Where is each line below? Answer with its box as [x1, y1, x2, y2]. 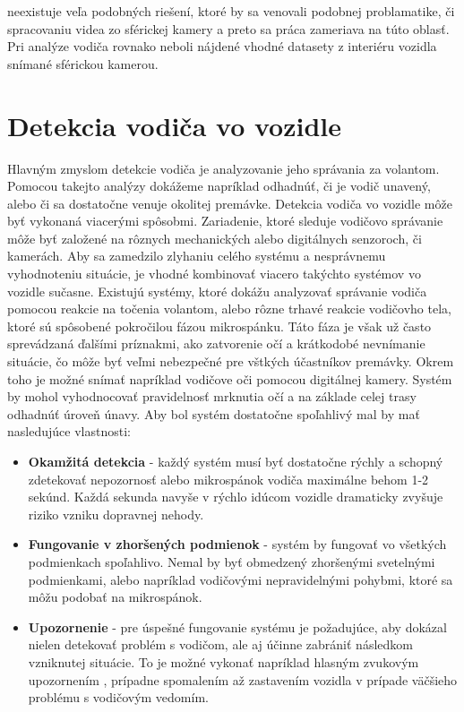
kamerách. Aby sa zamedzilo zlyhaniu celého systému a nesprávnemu [7, 246, 386, 265]
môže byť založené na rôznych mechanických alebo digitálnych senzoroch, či [7, 228, 422, 247]
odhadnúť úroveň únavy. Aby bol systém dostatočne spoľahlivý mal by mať [7, 404, 420, 423]
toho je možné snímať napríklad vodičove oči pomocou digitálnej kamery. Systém [7, 369, 452, 388]
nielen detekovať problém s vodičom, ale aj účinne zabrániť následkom [28, 635, 413, 654]
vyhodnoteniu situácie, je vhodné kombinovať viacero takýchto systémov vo [7, 264, 421, 283]
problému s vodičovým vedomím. [28, 688, 209, 707]
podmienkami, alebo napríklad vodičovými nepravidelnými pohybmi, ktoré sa [28, 570, 453, 588]
